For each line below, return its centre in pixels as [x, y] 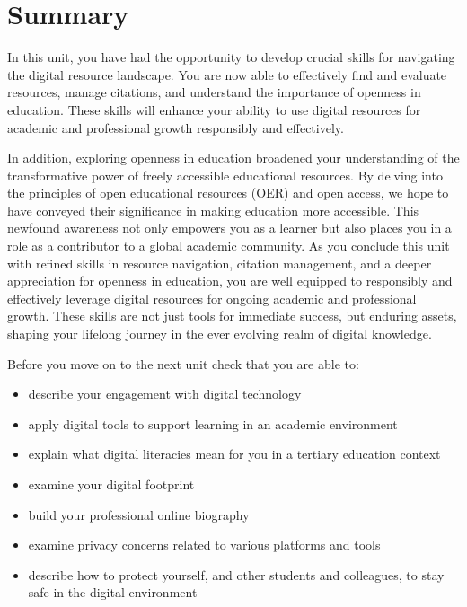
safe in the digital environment [113, 592]
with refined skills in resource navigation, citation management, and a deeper [220, 263]
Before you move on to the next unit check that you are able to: [183, 363]
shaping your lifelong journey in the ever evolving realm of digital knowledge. [220, 334]
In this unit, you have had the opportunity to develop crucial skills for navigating [231, 57]
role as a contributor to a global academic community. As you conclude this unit [229, 246]
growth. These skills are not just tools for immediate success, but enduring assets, [232, 316]
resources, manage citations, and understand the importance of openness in [214, 92]
